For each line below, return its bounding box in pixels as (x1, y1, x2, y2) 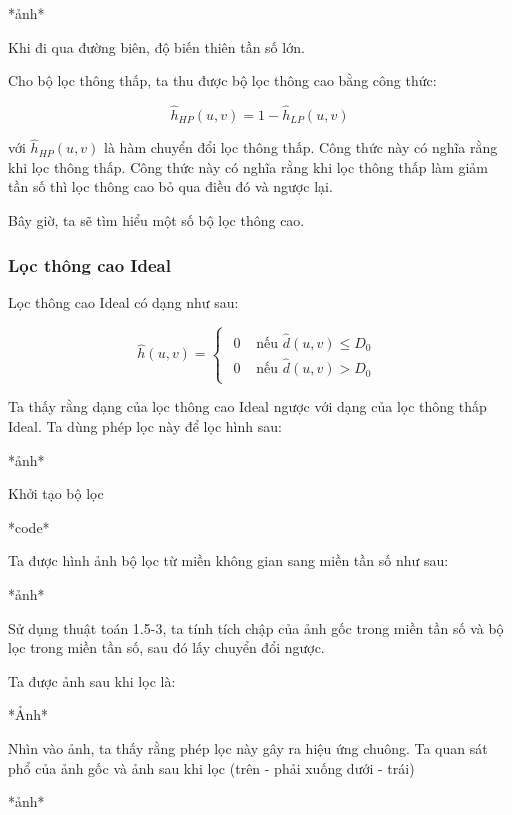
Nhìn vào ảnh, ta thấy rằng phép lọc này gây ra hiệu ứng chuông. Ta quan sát (8, 737, 488, 758)
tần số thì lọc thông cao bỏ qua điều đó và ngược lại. (8, 176, 333, 197)
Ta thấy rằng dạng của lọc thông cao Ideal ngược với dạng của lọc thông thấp (8, 396, 487, 417)
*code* (8, 516, 50, 537)
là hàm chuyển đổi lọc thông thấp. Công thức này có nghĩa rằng (104, 137, 498, 158)
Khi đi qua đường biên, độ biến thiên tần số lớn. (8, 36, 305, 57)
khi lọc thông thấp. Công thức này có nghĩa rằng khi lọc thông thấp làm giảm (8, 156, 488, 177)
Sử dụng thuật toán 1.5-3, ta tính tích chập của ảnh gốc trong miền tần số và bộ (8, 617, 504, 638)
